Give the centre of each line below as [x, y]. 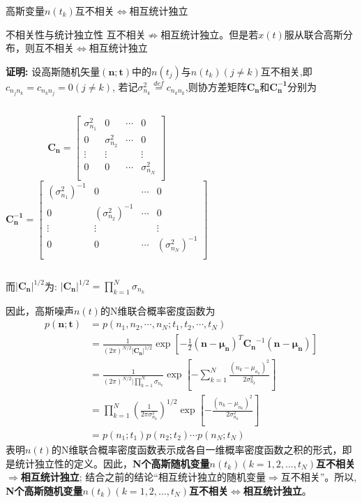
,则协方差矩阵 [216, 86]
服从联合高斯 [314, 34]
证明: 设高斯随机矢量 [53, 71]
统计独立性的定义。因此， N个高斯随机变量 [112, 463]
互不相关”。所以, [319, 477]
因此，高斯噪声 [40, 310]
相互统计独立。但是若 [210, 34]
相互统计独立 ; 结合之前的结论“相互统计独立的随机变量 [143, 477]
